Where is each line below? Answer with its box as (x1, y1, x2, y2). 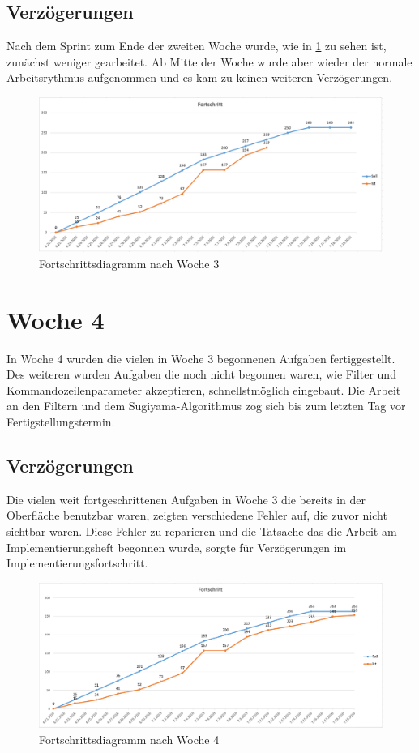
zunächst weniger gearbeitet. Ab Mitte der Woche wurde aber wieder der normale (6, 53, 413, 70)
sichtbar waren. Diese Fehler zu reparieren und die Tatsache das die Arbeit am (6, 522, 397, 539)
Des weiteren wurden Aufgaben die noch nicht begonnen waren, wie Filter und (6, 366, 396, 383)
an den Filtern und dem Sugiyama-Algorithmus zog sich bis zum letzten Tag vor (6, 397, 406, 414)
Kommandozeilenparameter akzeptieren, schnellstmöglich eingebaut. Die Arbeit (6, 381, 401, 398)
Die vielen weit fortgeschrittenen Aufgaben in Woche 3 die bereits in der (6, 490, 366, 507)
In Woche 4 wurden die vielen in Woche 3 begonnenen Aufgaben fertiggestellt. (6, 349, 395, 366)
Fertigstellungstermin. (6, 413, 115, 430)
